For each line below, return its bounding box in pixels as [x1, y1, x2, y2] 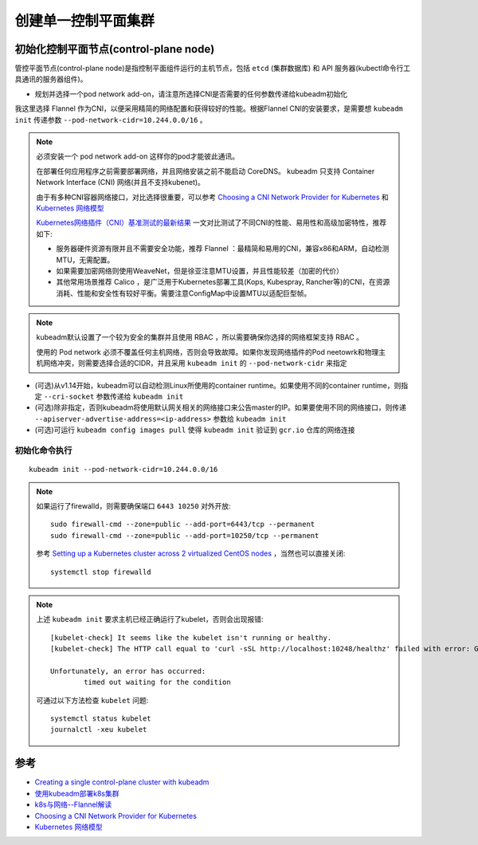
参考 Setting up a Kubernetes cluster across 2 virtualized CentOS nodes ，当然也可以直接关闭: [36, 548, 346, 558]
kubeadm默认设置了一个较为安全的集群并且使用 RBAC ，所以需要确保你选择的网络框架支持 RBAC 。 [36, 332, 364, 342]
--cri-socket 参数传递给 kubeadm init [43, 391, 184, 402]
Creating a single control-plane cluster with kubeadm [34, 777, 210, 787]
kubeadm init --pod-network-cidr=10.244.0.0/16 [29, 465, 218, 474]
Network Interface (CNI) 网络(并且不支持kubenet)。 [36, 178, 205, 187]
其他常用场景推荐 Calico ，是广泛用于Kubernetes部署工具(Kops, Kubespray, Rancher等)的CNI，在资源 [56, 277, 390, 287]
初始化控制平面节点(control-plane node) [14, 42, 215, 56]
